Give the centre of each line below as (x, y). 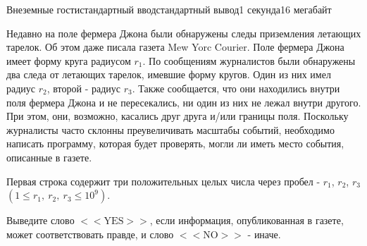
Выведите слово (41, 220)
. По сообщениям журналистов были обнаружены (249, 60)
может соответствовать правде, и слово (90, 234)
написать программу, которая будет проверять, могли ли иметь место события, (175, 143)
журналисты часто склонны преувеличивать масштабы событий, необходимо (170, 129)
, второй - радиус (84, 88)
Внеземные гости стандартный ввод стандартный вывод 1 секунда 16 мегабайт (169, 9)
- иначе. (264, 234)
